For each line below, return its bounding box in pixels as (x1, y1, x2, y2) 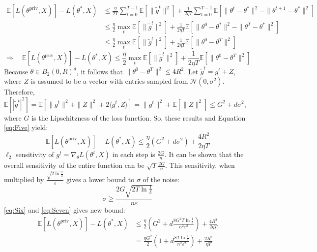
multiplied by (4, 174, 44, 184)
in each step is (112, 149, 155, 159)
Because (4, 66, 28, 76)
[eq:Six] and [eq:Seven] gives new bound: (4, 205, 125, 215)
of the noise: (143, 174, 179, 184)
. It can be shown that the (164, 149, 244, 159)
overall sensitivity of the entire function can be (4, 160, 144, 170)
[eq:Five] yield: (4, 122, 48, 132)
